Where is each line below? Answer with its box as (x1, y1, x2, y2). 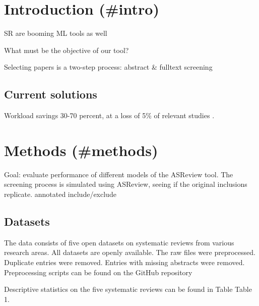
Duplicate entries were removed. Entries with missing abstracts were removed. (4, 257, 245, 267)
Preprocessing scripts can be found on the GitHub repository (4, 267, 192, 277)
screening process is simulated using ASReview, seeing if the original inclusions (4, 179, 247, 189)
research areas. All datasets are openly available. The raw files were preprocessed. (4, 247, 255, 258)
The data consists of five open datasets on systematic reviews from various (4, 237, 234, 247)
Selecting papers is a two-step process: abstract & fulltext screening (4, 62, 213, 72)
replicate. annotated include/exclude (4, 189, 116, 199)
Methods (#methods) (4, 139, 158, 160)
